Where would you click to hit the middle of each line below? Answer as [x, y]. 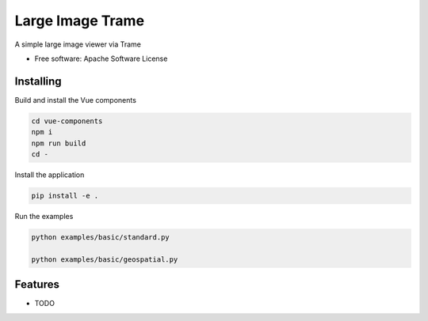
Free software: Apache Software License [101, 59]
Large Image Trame [80, 21]
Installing [38, 81]
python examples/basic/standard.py [100, 237]
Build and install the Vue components [75, 100]
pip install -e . [65, 195]
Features [37, 285]
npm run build [59, 143]
